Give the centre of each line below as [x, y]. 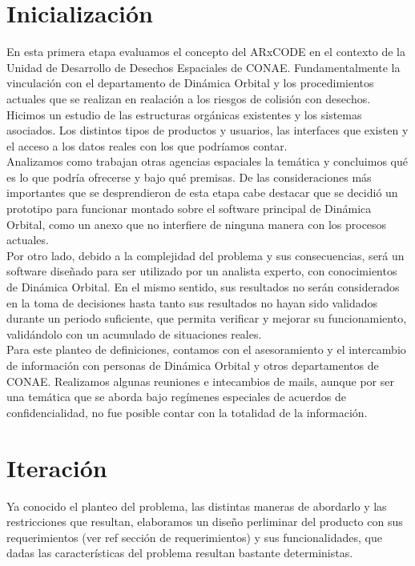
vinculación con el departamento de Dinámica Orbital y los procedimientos [190, 83]
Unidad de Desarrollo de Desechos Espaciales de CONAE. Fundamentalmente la [203, 67]
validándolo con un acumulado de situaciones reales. [134, 333]
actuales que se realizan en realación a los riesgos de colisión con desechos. [189, 98]
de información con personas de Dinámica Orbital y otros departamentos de [193, 365]
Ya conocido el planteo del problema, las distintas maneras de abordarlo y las [197, 506]
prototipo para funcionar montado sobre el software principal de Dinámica [189, 209]
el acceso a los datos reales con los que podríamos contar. [147, 145]
